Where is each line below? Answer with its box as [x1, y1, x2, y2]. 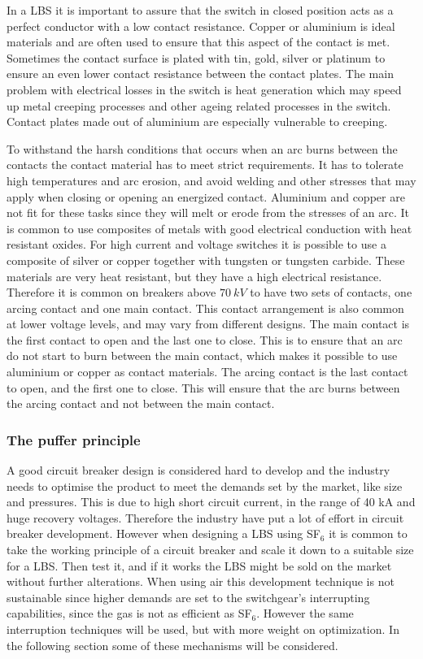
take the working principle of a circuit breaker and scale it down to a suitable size [7, 541, 414, 558]
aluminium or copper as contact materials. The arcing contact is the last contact [7, 363, 408, 380]
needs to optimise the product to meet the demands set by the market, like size [7, 477, 403, 494]
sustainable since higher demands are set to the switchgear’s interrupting [7, 588, 370, 605]
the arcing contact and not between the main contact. [7, 395, 275, 412]
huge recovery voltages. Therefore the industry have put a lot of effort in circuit [7, 509, 404, 526]
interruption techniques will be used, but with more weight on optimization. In [7, 621, 399, 637]
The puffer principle [7, 429, 141, 449]
